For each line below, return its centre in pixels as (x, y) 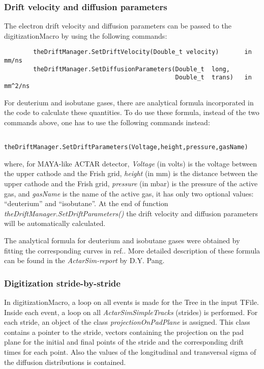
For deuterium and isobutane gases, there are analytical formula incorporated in (129, 102)
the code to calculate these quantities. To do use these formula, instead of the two (132, 112)
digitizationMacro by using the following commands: (86, 35)
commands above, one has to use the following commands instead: (107, 122)
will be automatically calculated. (55, 223)
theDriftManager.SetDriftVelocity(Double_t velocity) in (142, 52)
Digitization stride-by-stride (62, 283)
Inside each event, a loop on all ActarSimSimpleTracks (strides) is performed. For (131, 312)
